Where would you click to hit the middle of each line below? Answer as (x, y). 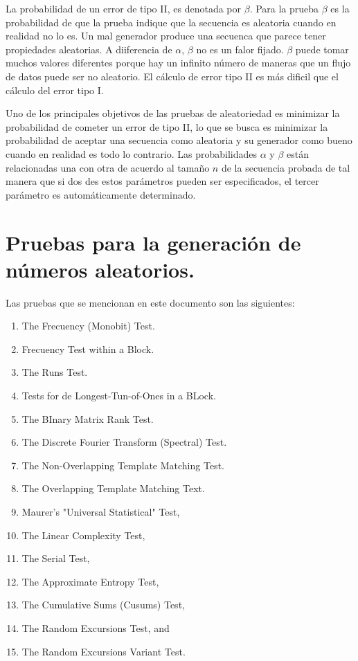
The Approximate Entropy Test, (90, 581)
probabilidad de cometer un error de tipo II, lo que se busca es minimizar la (167, 126)
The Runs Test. (55, 372)
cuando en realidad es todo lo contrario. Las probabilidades (132, 153)
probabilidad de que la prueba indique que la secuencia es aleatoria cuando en (171, 22)
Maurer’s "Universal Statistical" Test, (101, 511)
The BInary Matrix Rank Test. (88, 418)
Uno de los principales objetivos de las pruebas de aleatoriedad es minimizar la (173, 113)
